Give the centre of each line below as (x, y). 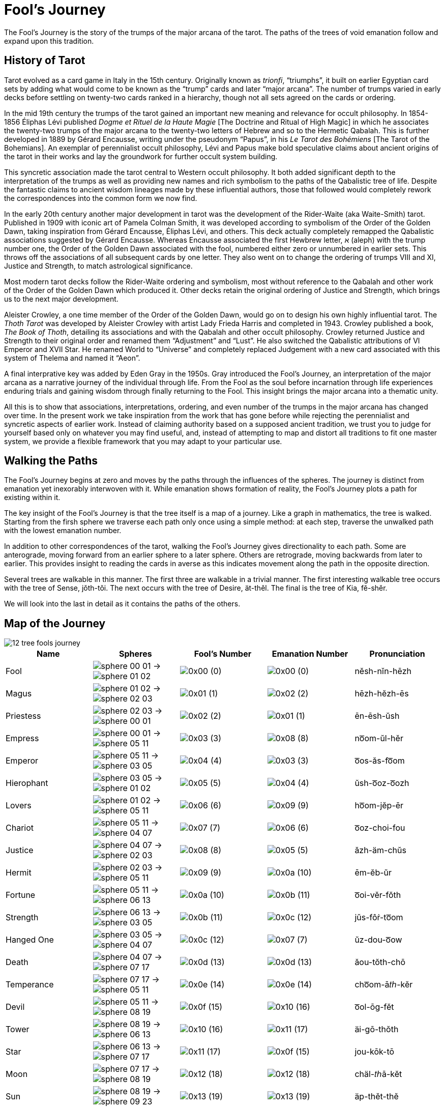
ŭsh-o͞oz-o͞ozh (382, 783)
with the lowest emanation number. (63, 531)
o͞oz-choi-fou (380, 828)
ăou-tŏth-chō (380, 962)
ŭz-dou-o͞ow (378, 940)
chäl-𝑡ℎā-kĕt (378, 1074)
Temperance (30, 985)
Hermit (19, 873)
